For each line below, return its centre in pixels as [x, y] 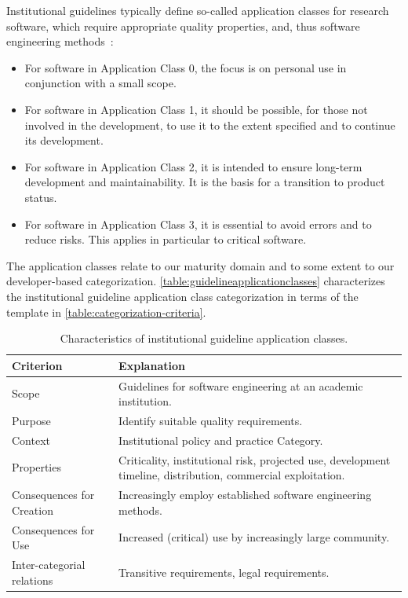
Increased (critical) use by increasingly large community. [254, 537]
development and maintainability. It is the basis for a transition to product [205, 182]
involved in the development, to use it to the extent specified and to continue [210, 125]
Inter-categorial [49, 564]
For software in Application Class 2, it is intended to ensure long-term [193, 166]
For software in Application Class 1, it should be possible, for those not [196, 109]
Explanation [152, 365]
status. [41, 197]
